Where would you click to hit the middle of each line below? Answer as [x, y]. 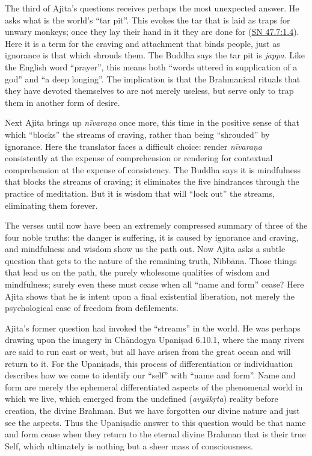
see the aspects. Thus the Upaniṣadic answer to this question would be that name [155, 422]
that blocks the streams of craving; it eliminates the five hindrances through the [152, 181]
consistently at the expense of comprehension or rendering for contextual [139, 158]
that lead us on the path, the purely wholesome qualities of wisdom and [137, 272]
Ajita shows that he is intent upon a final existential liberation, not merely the [150, 296]
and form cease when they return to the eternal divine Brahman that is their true [155, 434]
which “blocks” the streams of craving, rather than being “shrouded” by [137, 134]
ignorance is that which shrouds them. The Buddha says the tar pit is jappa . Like [155, 55]
